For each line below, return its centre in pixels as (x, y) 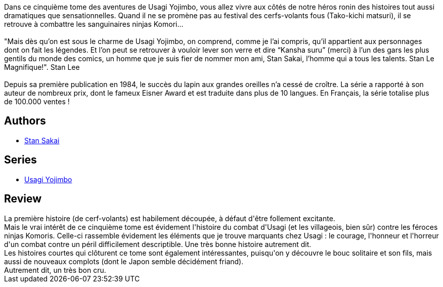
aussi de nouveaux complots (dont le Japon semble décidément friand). (124, 261)
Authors (25, 121)
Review (23, 199)
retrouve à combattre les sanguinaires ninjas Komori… (94, 24)
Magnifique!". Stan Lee (42, 67)
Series (20, 160)
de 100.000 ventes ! (37, 101)
